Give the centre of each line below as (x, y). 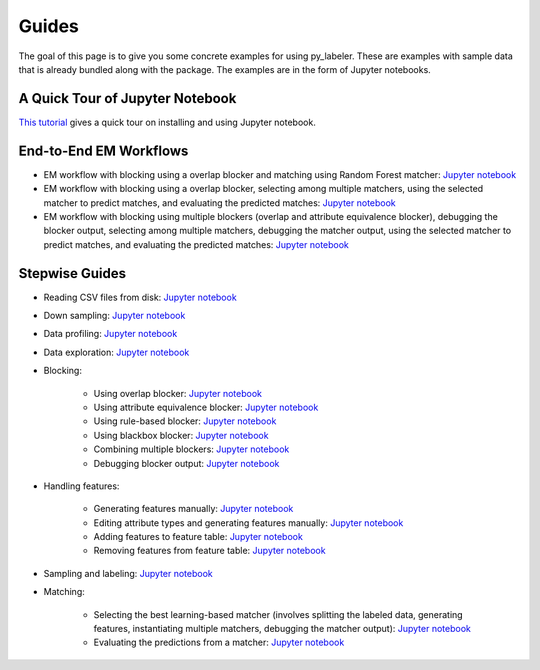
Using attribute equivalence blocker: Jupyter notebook (206, 407)
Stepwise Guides (72, 273)
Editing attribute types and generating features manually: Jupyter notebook (248, 522)
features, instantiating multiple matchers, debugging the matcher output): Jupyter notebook (282, 629)
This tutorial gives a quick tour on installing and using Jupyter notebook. (167, 122)
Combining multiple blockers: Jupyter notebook (191, 449)
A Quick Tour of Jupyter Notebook (127, 98)
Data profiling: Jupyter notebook (110, 334)
